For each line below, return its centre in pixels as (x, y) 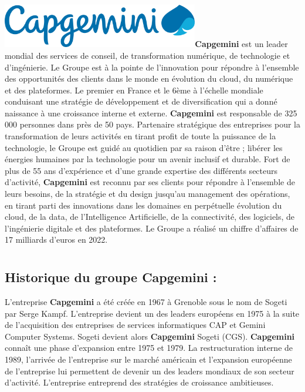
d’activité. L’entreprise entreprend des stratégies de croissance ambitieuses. (139, 382)
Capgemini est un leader (241, 44)
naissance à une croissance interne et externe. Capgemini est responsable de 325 (151, 113)
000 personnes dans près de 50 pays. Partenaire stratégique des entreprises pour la (153, 124)
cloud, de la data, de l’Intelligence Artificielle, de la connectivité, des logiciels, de (150, 217)
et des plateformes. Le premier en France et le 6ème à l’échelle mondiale (134, 90)
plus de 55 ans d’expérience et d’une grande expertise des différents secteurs (141, 170)
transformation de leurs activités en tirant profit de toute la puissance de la (140, 136)
